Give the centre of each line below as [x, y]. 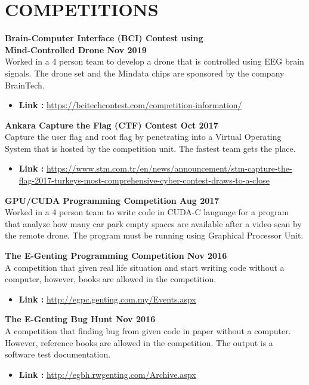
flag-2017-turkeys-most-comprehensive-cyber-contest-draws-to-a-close [144, 180]
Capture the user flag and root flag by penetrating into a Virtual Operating [143, 137]
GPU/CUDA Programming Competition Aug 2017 [112, 200]
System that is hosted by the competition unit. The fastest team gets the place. [150, 148]
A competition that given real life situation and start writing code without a [145, 267]
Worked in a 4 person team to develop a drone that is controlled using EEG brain [154, 61]
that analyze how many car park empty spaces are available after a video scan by [153, 223]
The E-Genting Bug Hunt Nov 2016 [80, 319]
